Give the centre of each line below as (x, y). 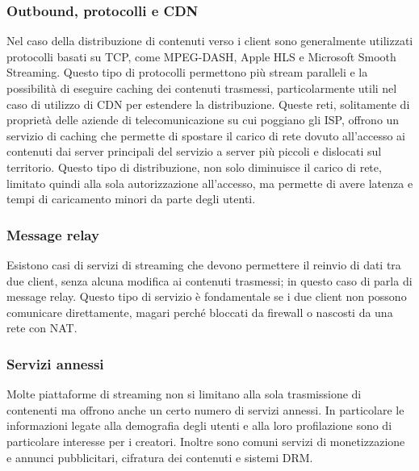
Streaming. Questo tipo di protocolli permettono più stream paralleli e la (187, 72)
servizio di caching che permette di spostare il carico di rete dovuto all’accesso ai (206, 135)
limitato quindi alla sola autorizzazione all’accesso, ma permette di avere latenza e (210, 183)
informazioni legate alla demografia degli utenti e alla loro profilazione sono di (199, 425)
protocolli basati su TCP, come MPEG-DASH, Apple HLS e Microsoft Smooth (201, 56)
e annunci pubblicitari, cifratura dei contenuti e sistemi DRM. (160, 457)
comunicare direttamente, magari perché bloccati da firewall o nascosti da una (200, 312)
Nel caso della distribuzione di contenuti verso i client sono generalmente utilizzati (210, 41)
